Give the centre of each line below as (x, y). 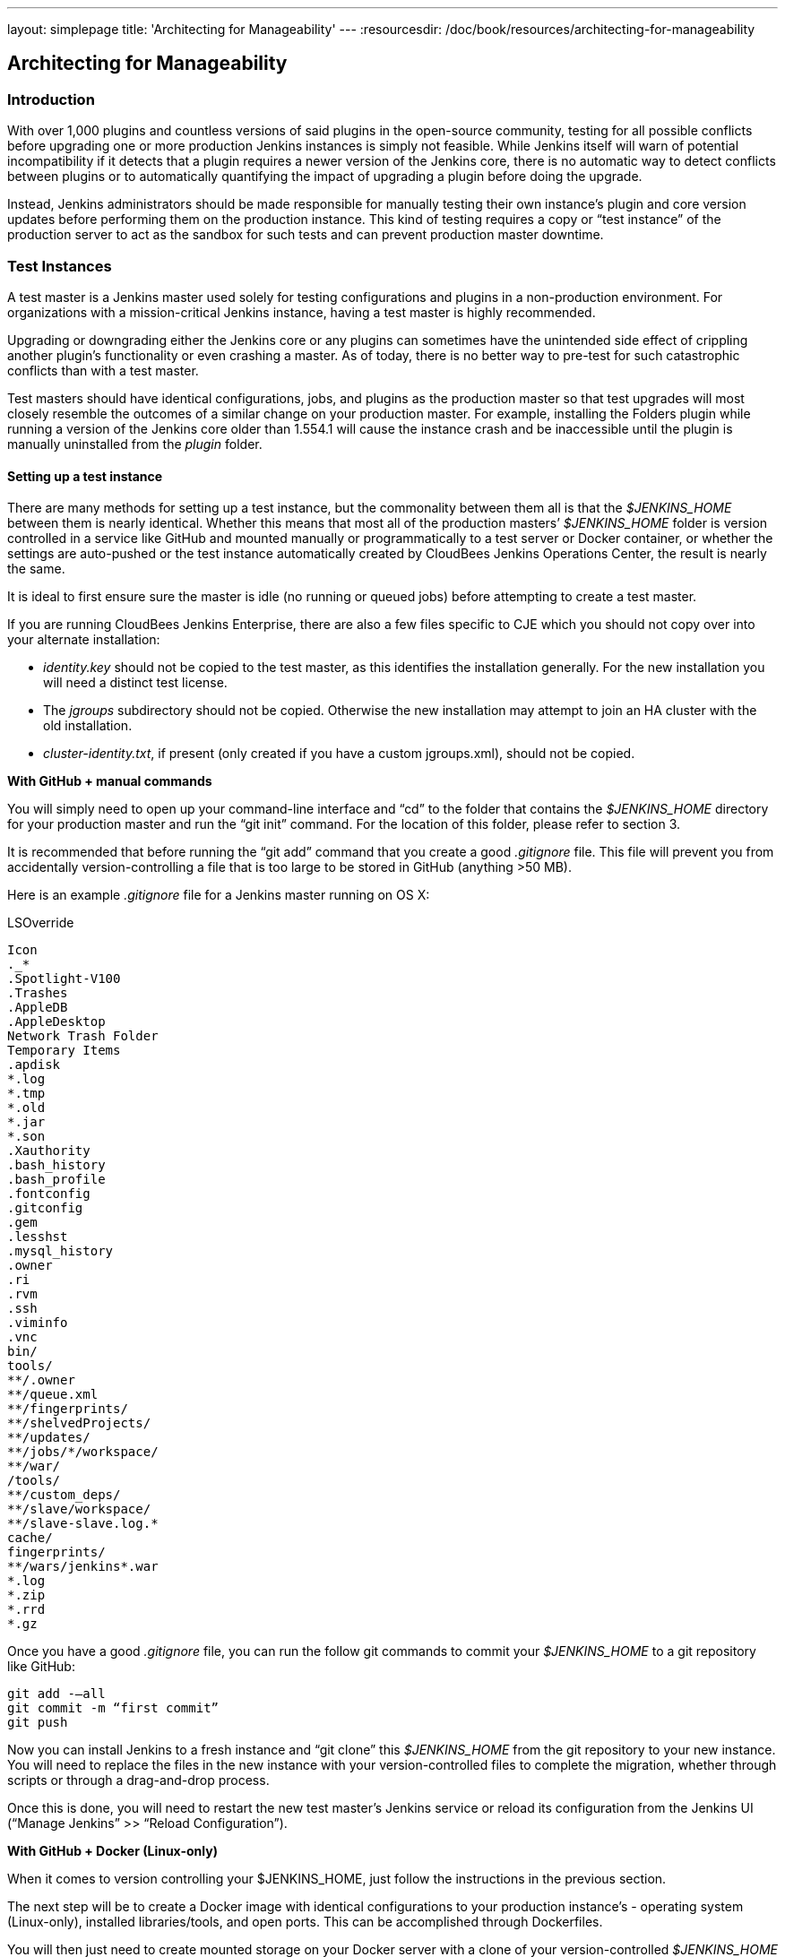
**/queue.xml (53, 1395)
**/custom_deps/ (64, 1495)
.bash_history (56, 1165)
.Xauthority (49, 1151)
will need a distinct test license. (135, 683)
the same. (36, 569)
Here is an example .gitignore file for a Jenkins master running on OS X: (219, 895)
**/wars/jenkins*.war (83, 1567)
